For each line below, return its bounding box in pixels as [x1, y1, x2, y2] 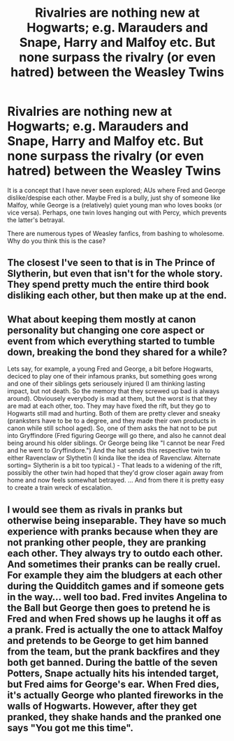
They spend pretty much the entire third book [7, 279, 210, 291]
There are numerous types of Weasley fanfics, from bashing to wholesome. [7, 229, 225, 237]
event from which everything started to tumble [7, 335, 215, 347]
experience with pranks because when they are [7, 525, 219, 537]
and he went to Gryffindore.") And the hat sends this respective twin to [7, 446, 211, 455]
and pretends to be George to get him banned [7, 634, 209, 647]
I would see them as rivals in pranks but [7, 504, 183, 515]
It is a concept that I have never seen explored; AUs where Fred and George [7, 186, 226, 194]
